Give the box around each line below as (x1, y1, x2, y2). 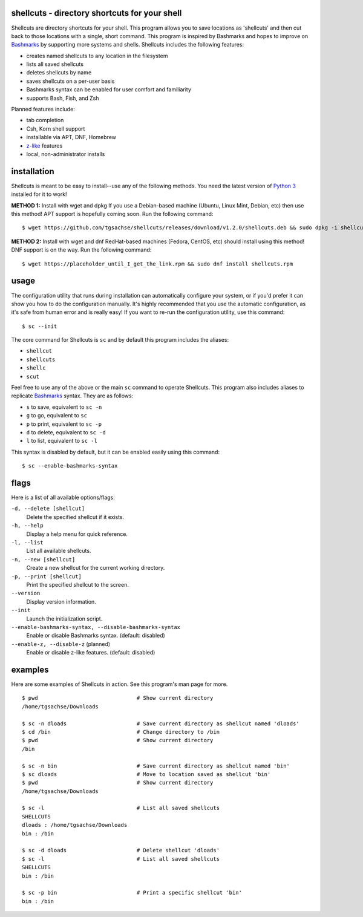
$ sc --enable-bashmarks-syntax (22, 463, 118, 469)
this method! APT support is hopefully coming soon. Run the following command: (11, 210, 214, 218)
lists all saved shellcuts (26, 60, 84, 68)
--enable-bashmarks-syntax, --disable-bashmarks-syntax (11, 624, 181, 630)
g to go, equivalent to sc (26, 412, 88, 419)
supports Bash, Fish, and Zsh (26, 94, 99, 102)
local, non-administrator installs (26, 150, 105, 157)
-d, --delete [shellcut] (11, 505, 85, 512)
